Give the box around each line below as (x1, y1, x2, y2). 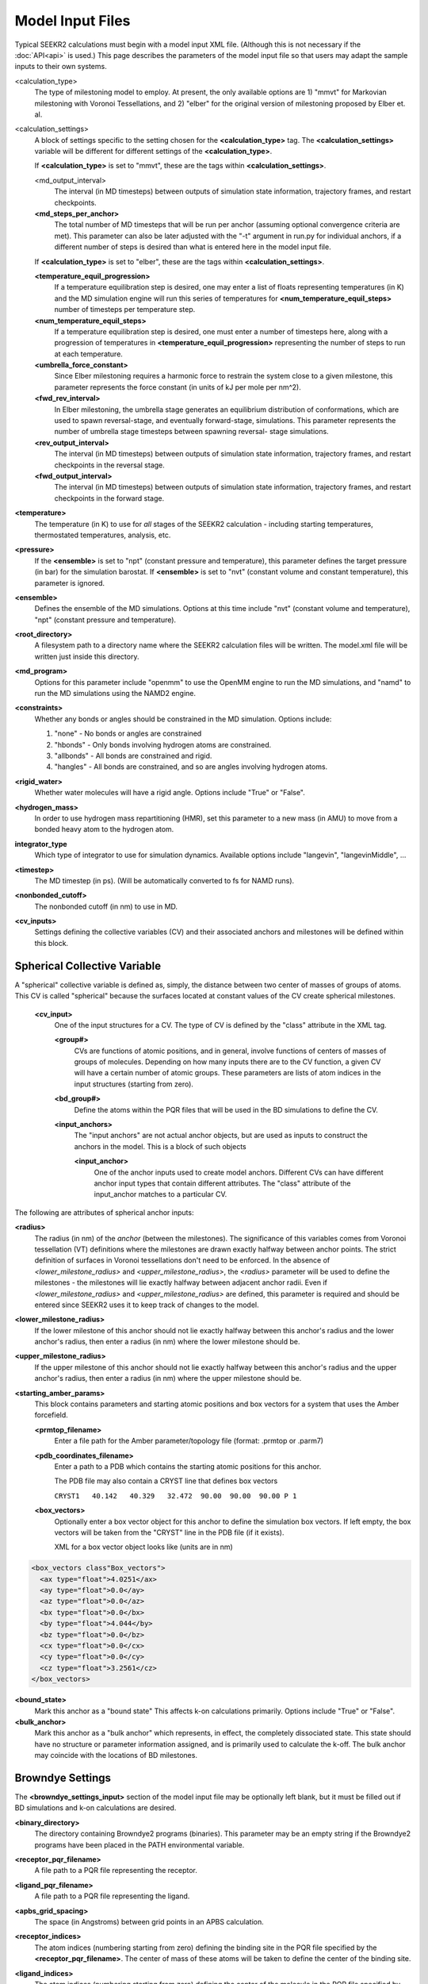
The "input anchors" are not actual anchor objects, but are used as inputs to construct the (74, 1131, 368, 1140)
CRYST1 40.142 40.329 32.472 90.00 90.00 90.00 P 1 (54, 1491, 297, 1500)
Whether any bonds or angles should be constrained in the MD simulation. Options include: (34, 714, 332, 724)
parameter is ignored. (34, 578, 105, 587)
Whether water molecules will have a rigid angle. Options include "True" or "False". (34, 788, 305, 798)
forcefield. (34, 1410, 69, 1420)
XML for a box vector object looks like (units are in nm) (54, 1542, 233, 1551)
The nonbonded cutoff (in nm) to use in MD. (34, 902, 178, 911)
